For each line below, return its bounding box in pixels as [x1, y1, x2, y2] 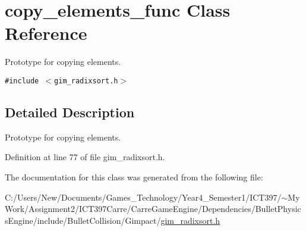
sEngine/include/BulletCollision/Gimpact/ [5, 214, 161, 226]
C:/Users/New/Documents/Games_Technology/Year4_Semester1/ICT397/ [5, 191, 282, 203]
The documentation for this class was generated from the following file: [5, 170, 263, 183]
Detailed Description [5, 102, 135, 121]
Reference [5, 21, 87, 45]
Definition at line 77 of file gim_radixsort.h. [5, 151, 165, 163]
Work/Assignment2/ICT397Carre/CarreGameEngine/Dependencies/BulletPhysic [5, 202, 301, 215]
